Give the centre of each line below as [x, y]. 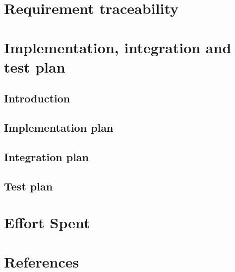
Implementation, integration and [118, 47]
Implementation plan [59, 128]
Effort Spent [47, 223]
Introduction [37, 98]
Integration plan [47, 156]
